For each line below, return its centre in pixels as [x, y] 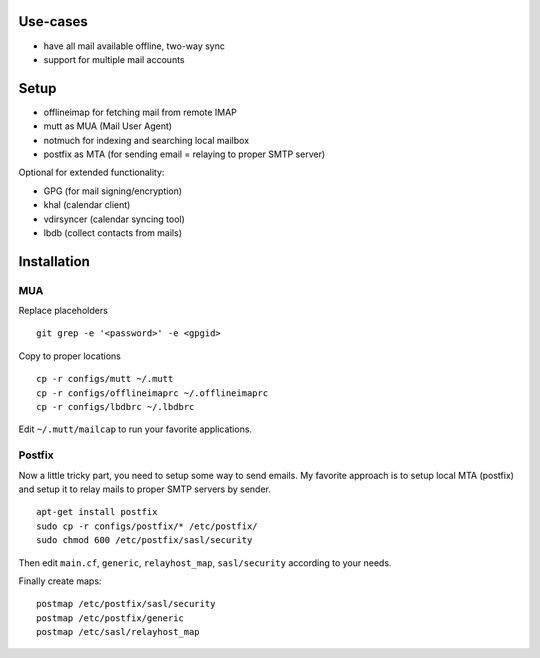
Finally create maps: [60, 581]
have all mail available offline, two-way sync [134, 46]
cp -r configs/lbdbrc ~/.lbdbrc [115, 407]
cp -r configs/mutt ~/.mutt [105, 379]
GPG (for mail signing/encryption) [113, 191]
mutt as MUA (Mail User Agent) [108, 126]
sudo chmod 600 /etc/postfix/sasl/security [144, 540]
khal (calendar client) [87, 205]
